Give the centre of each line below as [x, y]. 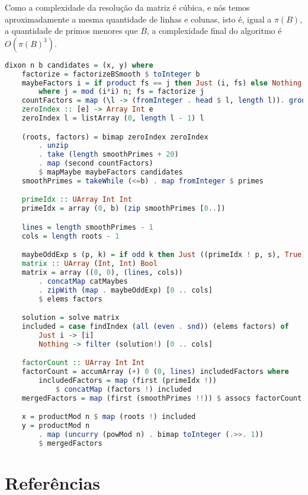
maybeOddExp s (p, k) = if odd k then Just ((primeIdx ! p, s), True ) [164, 255]
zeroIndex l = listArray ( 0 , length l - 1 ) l [113, 118]
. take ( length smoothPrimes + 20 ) [109, 155]
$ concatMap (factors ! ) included [123, 389]
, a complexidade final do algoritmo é [214, 31]
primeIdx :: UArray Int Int [77, 200]
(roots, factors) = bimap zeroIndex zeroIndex [115, 137]
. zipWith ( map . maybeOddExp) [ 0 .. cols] [126, 290]
